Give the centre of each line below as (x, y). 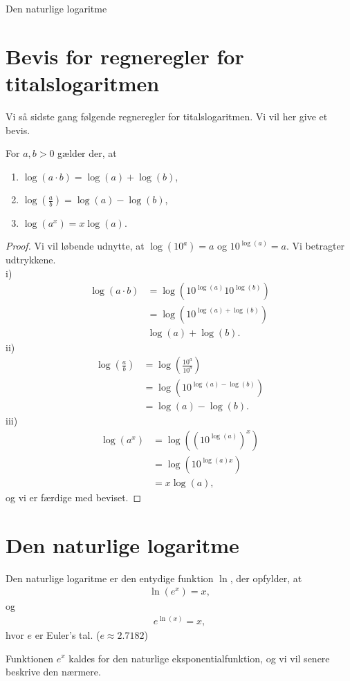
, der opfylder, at (266, 578)
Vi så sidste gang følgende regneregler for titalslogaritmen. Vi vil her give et (167, 116)
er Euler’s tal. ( (67, 634)
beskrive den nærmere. (53, 672)
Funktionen (30, 658)
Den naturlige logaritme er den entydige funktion (110, 578)
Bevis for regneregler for (125, 56)
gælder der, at (87, 153)
